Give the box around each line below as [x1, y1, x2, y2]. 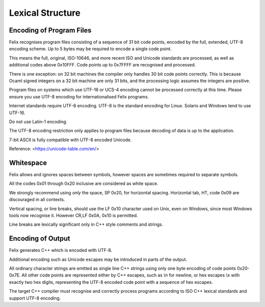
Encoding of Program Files [9, 26, 92, 34]
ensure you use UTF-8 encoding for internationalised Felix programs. [9, 93, 149, 99]
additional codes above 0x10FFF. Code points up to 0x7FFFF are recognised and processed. [9, 62, 196, 68]
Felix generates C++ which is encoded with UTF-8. [9, 247, 112, 253]
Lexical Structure [9, 7, 80, 18]
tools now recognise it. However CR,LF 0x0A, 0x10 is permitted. [9, 213, 138, 218]
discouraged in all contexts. [9, 197, 65, 203]
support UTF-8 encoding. [9, 295, 61, 301]
